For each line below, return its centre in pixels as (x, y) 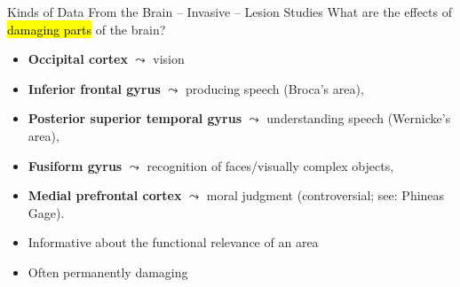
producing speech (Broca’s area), (275, 88)
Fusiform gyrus (75, 165)
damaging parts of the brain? (87, 29)
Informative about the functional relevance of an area (173, 242)
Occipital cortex (78, 59)
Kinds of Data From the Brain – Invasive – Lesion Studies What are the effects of (230, 12)
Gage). (46, 212)
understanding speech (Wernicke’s (359, 118)
